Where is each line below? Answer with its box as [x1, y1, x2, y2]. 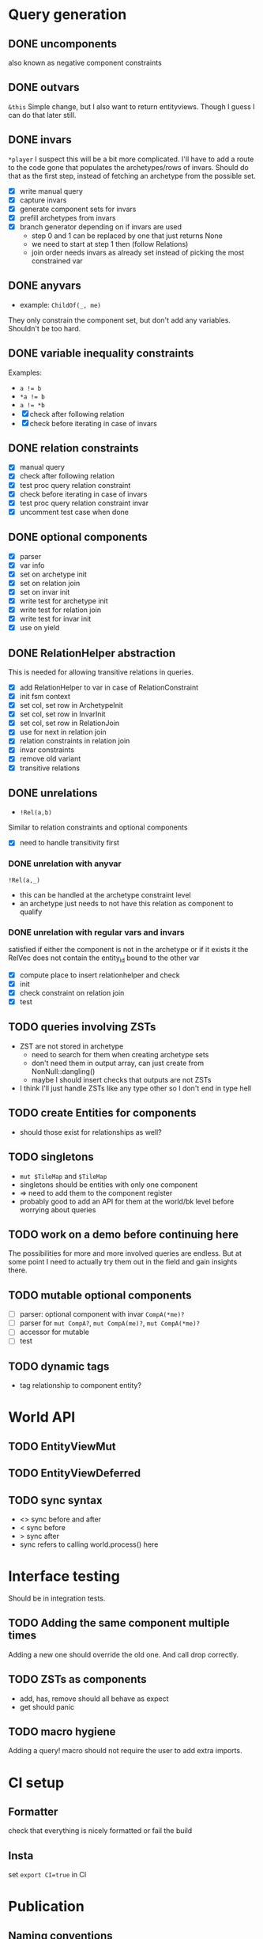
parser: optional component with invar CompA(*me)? [19, 1310, 185, 1319]
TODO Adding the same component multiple [8, 1616, 231, 1630]
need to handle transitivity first [19, 838, 120, 848]
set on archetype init [19, 569, 87, 579]
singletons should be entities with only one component [19, 1180, 198, 1189]
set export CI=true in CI [8, 1870, 87, 1880]
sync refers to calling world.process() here [19, 1540, 159, 1549]
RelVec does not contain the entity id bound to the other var [8, 953, 200, 964]
